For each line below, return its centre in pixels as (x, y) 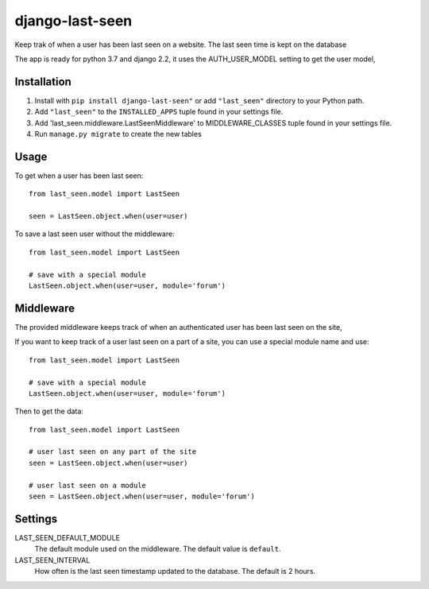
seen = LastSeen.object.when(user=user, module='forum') (142, 496)
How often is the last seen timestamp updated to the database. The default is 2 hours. (175, 572)
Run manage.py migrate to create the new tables (118, 134)
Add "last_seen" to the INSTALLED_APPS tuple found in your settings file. (159, 112)
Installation (43, 81)
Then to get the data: (49, 411)
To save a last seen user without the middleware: (95, 234)
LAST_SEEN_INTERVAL (52, 560)
